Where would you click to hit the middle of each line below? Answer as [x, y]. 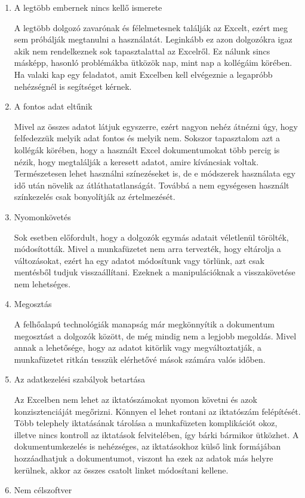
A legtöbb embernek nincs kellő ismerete [88, 7]
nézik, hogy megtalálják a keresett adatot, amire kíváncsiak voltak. [136, 161]
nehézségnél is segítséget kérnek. [73, 86]
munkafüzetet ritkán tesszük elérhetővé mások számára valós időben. [140, 359]
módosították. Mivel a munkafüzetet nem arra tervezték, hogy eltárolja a [147, 249]
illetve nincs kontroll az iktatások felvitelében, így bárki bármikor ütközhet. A [156, 434]
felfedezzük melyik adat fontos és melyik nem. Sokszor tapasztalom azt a [147, 138]
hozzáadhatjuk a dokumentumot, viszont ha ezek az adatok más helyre [144, 458]
